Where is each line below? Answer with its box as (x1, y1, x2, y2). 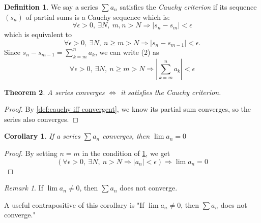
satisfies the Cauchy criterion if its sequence (120, 2, 257, 12)
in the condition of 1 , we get (82, 147, 170, 158)
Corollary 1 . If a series (4, 131, 80, 141)
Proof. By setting (4, 147, 57, 158)
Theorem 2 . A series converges (4, 86, 105, 97)
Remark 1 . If (4, 182, 43, 193)
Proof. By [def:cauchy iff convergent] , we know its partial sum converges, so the (4, 104, 251, 114)
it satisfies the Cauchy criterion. (121, 86, 221, 97)
